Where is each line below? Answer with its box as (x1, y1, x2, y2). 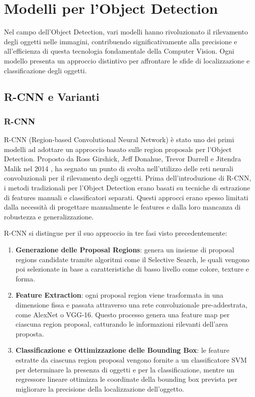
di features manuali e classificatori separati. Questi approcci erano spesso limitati (4, 192, 249, 202)
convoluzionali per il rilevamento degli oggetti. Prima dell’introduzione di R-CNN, (4, 173, 252, 183)
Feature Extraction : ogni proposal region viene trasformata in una (15, 290, 223, 300)
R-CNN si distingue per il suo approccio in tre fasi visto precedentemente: (4, 228, 227, 238)
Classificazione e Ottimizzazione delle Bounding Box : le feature (15, 345, 229, 355)
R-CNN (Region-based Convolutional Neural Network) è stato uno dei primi (4, 134, 234, 145)
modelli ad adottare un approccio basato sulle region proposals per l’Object (4, 144, 232, 154)
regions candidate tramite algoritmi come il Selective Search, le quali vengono (15, 254, 250, 264)
